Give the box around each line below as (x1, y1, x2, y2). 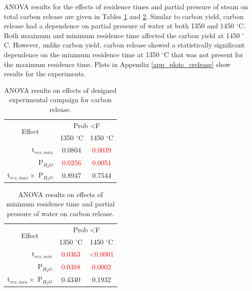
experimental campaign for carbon (9, 94, 112, 105)
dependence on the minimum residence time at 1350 (4, 49, 160, 59)
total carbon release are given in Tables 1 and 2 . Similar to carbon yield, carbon (4, 11, 244, 21)
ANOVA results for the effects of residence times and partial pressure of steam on (4, 1, 248, 11)
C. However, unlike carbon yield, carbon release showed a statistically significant (4, 40, 245, 50)
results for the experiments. (4, 68, 86, 79)
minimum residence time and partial (6, 199, 115, 209)
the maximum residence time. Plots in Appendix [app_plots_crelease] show (4, 59, 231, 69)
